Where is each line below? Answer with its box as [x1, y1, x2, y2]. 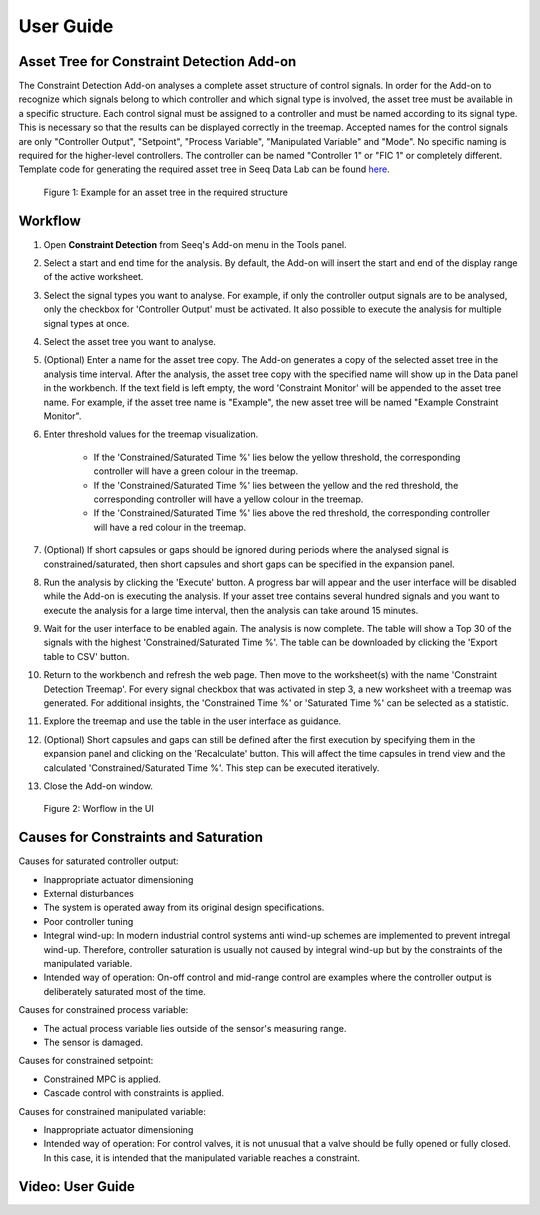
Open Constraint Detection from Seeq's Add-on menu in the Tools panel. [43, 238, 347, 250]
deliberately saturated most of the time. [43, 985, 207, 997]
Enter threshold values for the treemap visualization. [43, 428, 259, 440]
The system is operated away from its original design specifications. [43, 901, 325, 914]
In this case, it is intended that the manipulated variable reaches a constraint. [43, 1151, 360, 1164]
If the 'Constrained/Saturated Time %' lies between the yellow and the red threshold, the [93, 479, 459, 491]
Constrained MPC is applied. [43, 1073, 162, 1085]
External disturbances [43, 888, 134, 900]
